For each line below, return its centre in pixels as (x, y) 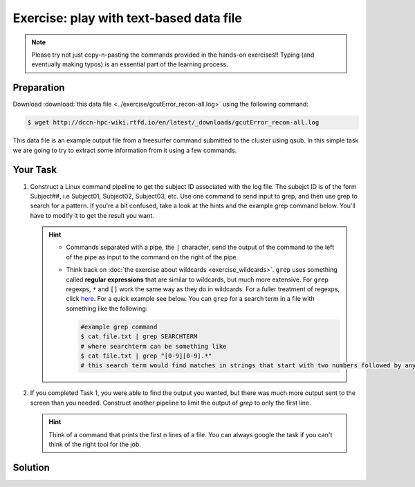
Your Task (35, 170)
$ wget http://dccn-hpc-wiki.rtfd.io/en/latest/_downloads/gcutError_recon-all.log (173, 122)
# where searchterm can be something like (154, 346)
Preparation (39, 88)
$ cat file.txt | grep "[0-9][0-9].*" (146, 356)
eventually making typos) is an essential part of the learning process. (130, 64)
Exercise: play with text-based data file (127, 18)
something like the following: (107, 309)
